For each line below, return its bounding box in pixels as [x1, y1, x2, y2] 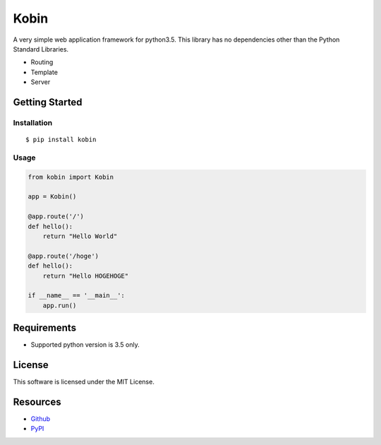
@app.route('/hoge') [28, 251, 99, 260]
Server [30, 78, 51, 86]
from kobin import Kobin [28, 173, 114, 181]
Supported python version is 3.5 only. [30, 340, 140, 349]
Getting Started [13, 96, 83, 108]
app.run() [42, 301, 77, 309]
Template [30, 68, 58, 76]
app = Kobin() [28, 193, 77, 201]
